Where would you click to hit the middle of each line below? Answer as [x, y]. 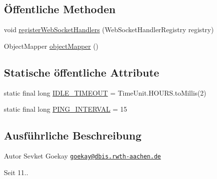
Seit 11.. [16, 172]
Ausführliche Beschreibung [73, 135]
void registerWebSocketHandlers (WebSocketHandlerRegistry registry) [109, 30]
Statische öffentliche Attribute [82, 72]
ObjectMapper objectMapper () [51, 46]
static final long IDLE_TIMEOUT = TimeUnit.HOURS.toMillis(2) [105, 92]
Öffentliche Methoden [60, 9]
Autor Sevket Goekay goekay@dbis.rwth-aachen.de [82, 155]
